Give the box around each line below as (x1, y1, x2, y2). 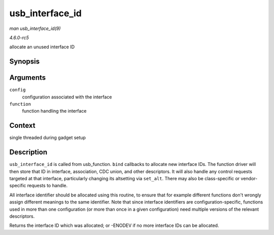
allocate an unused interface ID (9, 44, 75, 50)
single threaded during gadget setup (9, 135, 86, 141)
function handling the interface (22, 108, 87, 114)
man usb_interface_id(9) (9, 25, 61, 31)
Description (9, 148, 48, 157)
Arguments (9, 74, 46, 82)
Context (9, 121, 36, 130)
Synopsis (9, 57, 40, 66)
